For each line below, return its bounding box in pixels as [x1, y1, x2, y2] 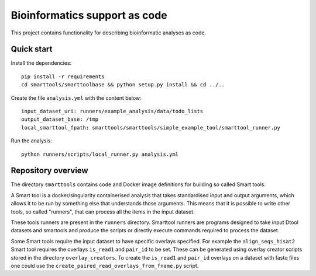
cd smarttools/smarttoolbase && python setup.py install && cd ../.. [21, 82, 225, 88]
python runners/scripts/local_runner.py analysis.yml [21, 151, 178, 158]
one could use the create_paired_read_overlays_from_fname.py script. [11, 263, 199, 269]
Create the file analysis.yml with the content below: [11, 94, 142, 102]
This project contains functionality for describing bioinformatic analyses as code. [11, 29, 207, 36]
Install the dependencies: [11, 60, 72, 67]
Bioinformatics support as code [11, 9, 168, 22]
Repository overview [11, 166, 88, 176]
